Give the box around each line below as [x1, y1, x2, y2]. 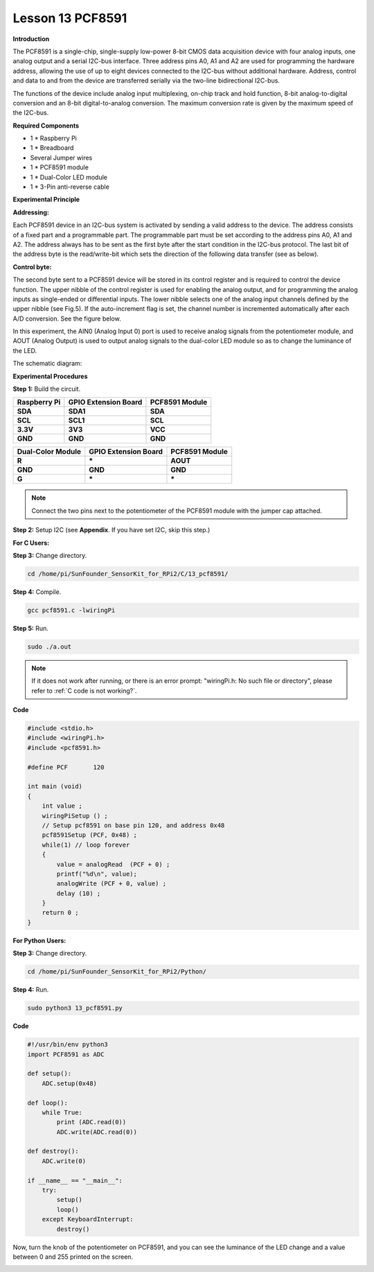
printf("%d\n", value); [56, 870, 138, 878]
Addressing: [12, 208, 50, 217]
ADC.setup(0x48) [42, 1079, 97, 1087]
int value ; [42, 802, 83, 810]
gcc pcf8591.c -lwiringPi [27, 606, 116, 614]
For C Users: [12, 539, 50, 547]
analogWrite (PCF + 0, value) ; [56, 880, 166, 888]
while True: [42, 1108, 83, 1117]
